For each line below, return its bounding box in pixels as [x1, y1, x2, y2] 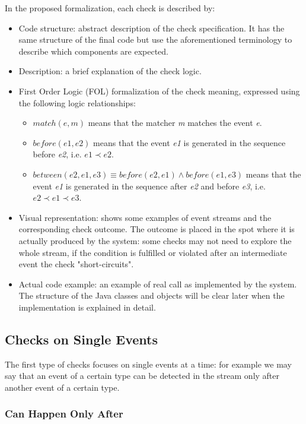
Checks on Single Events [5, 330, 158, 348]
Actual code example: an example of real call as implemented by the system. [18, 277, 297, 290]
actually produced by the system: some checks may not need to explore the [18, 234, 292, 246]
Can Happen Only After [5, 406, 123, 421]
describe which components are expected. [18, 45, 169, 57]
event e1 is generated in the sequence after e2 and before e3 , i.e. [33, 179, 266, 192]
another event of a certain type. [5, 381, 120, 393]
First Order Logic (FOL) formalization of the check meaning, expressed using [18, 84, 300, 97]
